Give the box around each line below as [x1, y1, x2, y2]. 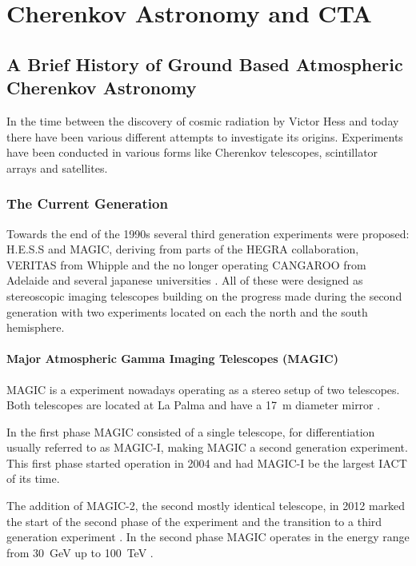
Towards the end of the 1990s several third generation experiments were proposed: [6, 225, 410, 241]
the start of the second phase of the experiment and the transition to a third [6, 512, 382, 529]
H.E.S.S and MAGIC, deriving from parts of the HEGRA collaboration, [6, 241, 359, 257]
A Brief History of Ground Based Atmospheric [6, 51, 403, 76]
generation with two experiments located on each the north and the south [6, 303, 368, 320]
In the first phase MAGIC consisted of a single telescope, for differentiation [6, 423, 375, 440]
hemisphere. [6, 319, 65, 336]
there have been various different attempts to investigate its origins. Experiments [6, 128, 403, 145]
